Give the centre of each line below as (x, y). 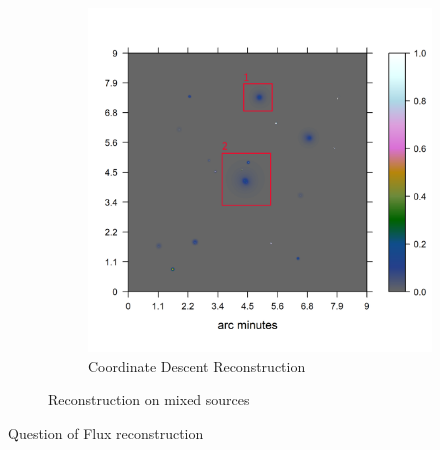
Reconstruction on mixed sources (149, 399)
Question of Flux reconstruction (106, 432)
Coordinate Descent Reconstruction (197, 365)
